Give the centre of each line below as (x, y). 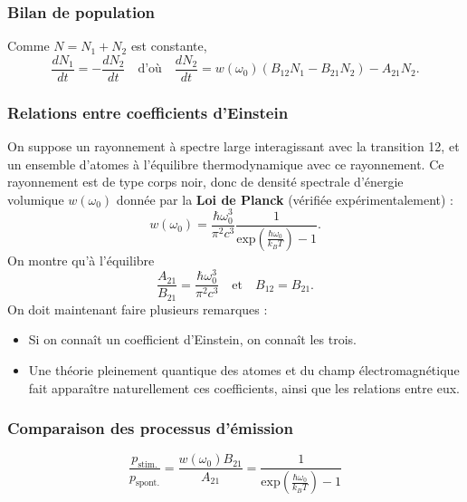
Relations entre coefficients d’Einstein (148, 112)
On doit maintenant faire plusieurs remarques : (138, 309)
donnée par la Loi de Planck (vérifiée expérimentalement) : (285, 199)
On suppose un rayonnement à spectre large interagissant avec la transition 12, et (233, 146)
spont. (148, 483)
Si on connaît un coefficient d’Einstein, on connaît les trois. (192, 339)
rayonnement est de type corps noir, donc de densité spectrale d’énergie (205, 182)
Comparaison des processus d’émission (150, 428)
